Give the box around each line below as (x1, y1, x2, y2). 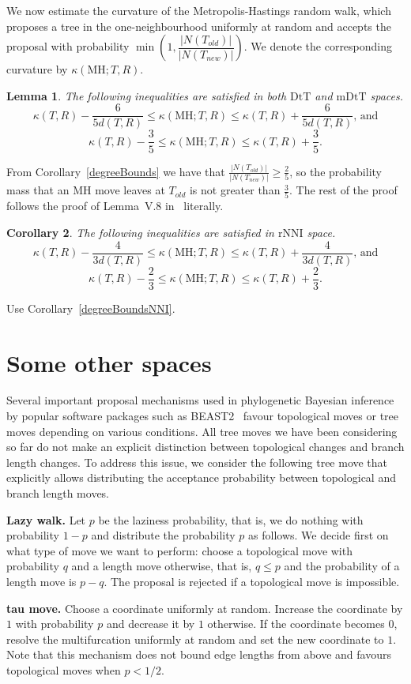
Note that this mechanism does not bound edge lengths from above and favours (6, 646, 391, 663)
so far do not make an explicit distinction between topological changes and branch (6, 438, 405, 455)
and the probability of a (284, 558, 400, 574)
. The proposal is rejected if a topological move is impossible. (104, 573, 400, 589)
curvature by (6, 61, 68, 77)
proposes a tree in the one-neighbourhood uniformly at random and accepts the (6, 17, 391, 34)
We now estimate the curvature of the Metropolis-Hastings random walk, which (6, 2, 391, 18)
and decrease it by (106, 615, 195, 632)
